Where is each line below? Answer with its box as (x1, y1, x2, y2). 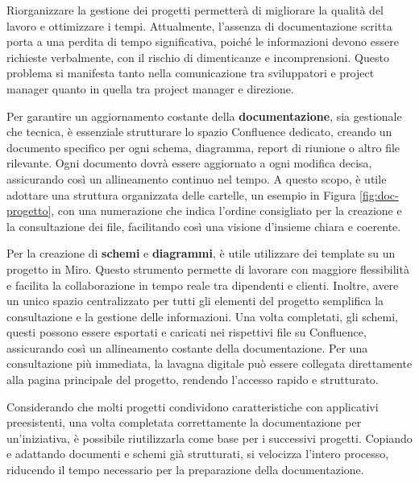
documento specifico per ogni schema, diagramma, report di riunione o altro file (6, 138, 400, 155)
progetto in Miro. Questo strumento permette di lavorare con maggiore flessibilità (6, 260, 409, 277)
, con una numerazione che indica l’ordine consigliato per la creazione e (51, 202, 402, 219)
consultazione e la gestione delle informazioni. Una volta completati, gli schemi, (6, 308, 398, 324)
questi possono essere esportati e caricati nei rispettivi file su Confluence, (6, 324, 367, 341)
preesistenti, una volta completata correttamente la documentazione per (6, 414, 362, 431)
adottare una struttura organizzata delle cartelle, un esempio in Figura (6, 186, 356, 203)
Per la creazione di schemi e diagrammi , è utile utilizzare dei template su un (6, 245, 396, 262)
